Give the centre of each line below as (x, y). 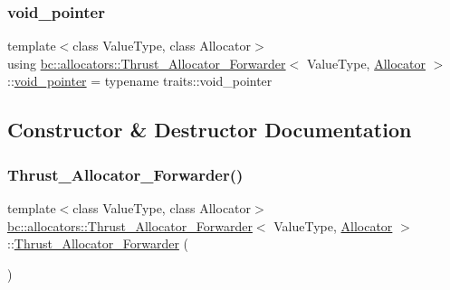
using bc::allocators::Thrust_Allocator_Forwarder (147, 63)
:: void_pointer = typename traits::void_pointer (140, 81)
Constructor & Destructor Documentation (210, 130)
